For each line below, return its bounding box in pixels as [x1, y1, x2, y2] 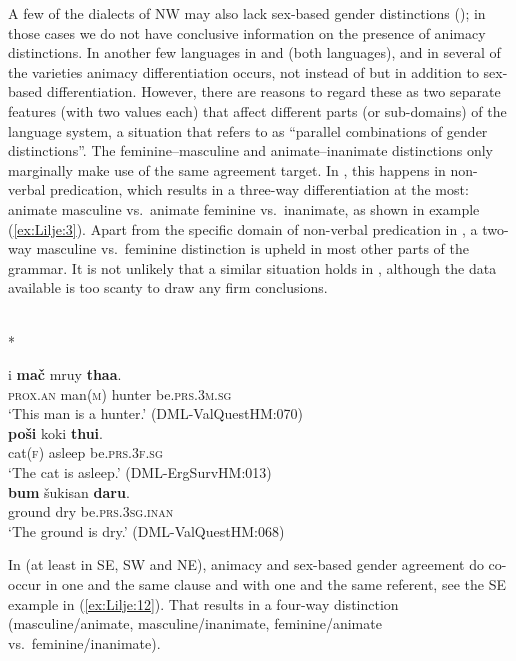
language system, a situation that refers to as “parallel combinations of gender [8, 120, 488, 141]
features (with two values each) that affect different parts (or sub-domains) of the [8, 100, 507, 121]
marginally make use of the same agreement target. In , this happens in [8, 159, 446, 180]
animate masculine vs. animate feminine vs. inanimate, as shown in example [8, 198, 480, 219]
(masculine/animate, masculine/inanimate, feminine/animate [8, 613, 382, 634]
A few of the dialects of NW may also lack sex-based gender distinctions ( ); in [8, 3, 486, 23]
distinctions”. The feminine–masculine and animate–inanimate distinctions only [8, 140, 493, 161]
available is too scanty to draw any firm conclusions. [8, 277, 328, 298]
